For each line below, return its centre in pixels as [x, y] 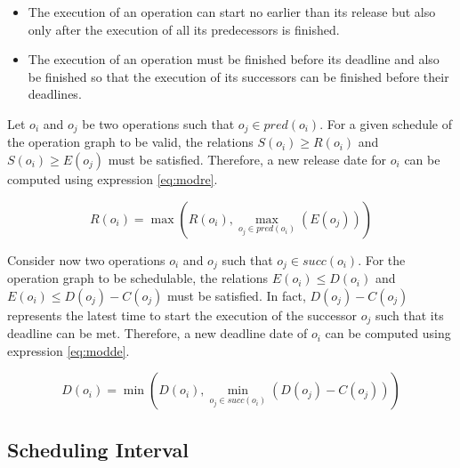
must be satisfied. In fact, [237, 295]
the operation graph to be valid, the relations [130, 142]
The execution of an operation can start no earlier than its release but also [232, 12]
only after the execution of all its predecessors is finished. [184, 29]
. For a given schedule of [386, 123]
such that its [409, 315]
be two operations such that [158, 123]
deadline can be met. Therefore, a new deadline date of [157, 333]
